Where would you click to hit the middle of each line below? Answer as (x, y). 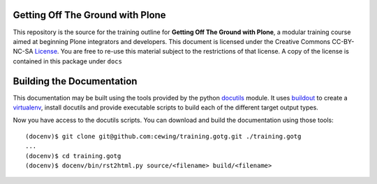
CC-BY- (343, 41)
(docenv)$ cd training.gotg (73, 156)
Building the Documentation (75, 81)
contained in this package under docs (67, 61)
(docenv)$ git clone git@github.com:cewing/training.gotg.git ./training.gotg (163, 136)
